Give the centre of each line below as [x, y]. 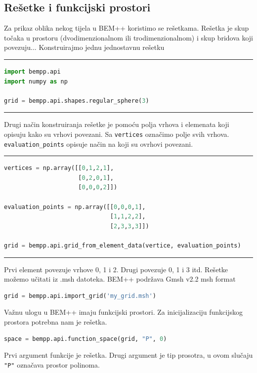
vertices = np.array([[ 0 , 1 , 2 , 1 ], [59, 168]
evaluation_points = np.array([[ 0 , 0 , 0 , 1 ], [75, 207]
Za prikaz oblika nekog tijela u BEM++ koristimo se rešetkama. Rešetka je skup [127, 28]
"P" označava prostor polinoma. [52, 364]
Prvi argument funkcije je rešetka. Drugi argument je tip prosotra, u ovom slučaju [128, 355]
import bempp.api [32, 71]
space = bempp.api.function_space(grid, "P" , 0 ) [86, 339]
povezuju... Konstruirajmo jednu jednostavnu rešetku [84, 47]
